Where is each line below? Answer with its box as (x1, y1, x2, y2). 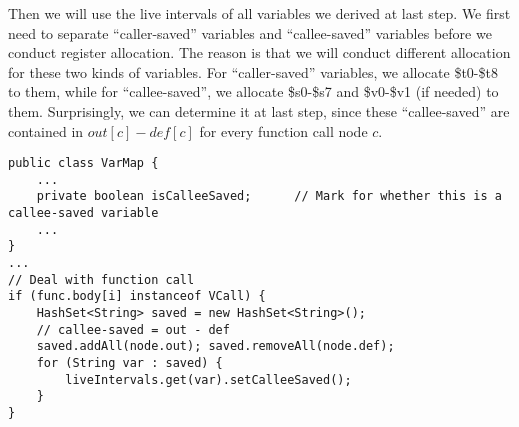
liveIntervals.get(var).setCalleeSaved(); (65, 372, 352, 387)
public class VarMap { (8, 156, 159, 171)
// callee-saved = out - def (36, 322, 230, 337)
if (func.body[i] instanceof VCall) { (8, 289, 266, 304)
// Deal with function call (8, 272, 195, 287)
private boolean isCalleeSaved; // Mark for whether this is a (36, 189, 502, 204)
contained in (8, 120, 84, 141)
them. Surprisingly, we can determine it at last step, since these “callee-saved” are (8, 100, 510, 121)
